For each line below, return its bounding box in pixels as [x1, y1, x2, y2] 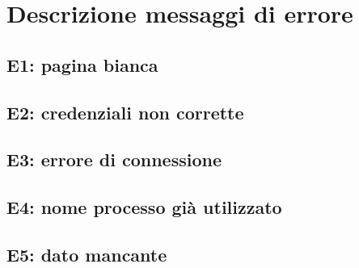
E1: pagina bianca [6, 52, 158, 77]
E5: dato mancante [6, 241, 167, 266]
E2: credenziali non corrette [6, 99, 244, 124]
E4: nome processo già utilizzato [6, 195, 282, 220]
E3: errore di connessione [6, 147, 222, 172]
